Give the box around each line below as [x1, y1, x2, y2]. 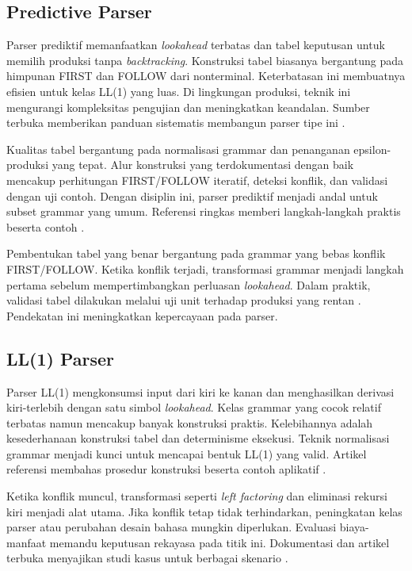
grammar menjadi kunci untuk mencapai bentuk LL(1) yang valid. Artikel [6, 445, 367, 462]
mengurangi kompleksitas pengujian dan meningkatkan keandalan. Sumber [6, 98, 370, 115]
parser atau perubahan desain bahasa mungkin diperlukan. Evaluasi [6, 519, 337, 535]
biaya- [339, 519, 369, 535]
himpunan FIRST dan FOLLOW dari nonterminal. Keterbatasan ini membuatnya [6, 67, 406, 84]
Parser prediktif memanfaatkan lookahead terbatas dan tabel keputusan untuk [6, 36, 385, 53]
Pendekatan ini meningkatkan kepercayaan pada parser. [6, 307, 278, 324]
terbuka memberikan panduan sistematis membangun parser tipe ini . [6, 114, 345, 131]
